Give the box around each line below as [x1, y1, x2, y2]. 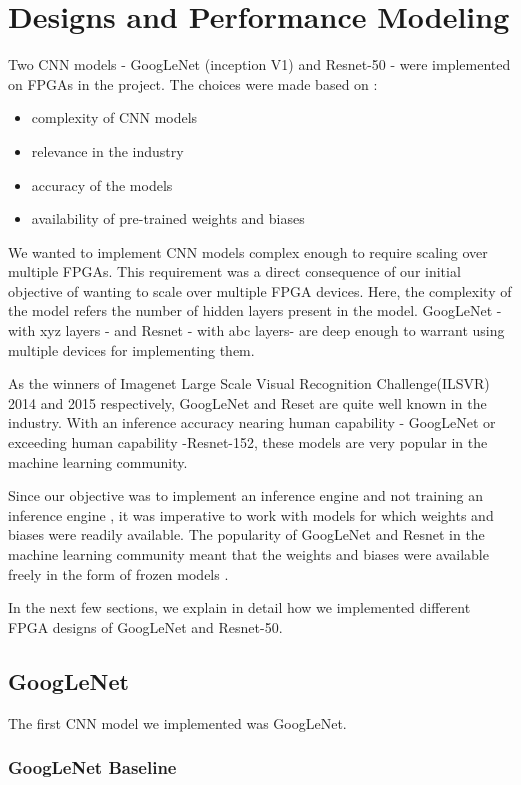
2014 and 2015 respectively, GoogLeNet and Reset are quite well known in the [8, 392, 487, 413]
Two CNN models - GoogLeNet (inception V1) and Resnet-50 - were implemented [8, 54, 511, 75]
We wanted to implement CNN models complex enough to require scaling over [8, 241, 488, 262]
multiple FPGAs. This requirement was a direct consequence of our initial [8, 261, 461, 282]
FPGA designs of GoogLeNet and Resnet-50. [8, 616, 283, 637]
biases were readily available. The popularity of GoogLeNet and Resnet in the [8, 524, 485, 545]
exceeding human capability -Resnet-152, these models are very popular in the [8, 432, 488, 453]
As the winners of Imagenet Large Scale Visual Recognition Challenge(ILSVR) [8, 373, 490, 394]
